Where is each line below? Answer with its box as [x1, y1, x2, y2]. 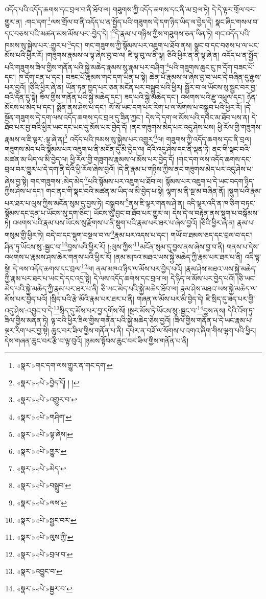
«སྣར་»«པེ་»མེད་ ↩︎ [16, 463, 66, 473]
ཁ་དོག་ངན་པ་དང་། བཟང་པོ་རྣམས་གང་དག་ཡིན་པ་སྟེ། [18, 72, 147, 82]
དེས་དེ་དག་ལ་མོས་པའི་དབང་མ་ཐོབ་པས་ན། [146, 111, 250, 122]
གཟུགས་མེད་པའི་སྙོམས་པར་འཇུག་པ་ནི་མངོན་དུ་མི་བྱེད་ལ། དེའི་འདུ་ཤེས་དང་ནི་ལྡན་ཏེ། [5, 144, 210, 154]
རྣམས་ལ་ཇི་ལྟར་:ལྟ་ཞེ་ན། [5, 133, 64, 144]
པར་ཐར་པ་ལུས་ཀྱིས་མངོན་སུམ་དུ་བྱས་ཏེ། [5, 197, 103, 208]
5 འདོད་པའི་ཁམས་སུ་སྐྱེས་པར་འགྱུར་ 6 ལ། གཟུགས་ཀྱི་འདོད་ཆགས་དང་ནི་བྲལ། [64, 132, 251, 144]
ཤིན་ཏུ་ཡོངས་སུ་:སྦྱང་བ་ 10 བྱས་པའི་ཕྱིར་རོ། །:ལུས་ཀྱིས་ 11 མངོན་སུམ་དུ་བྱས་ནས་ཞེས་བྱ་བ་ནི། [5, 240, 224, 251]
